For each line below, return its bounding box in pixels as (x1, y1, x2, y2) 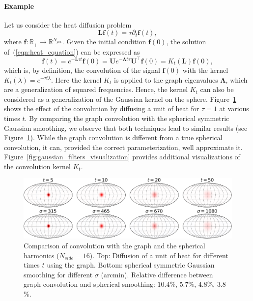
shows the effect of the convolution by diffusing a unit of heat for (4, 103, 199, 114)
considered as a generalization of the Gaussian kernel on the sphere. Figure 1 (4, 93, 236, 104)
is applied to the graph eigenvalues (113, 74, 218, 85)
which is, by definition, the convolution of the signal (4, 64, 160, 75)
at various (219, 103, 249, 114)
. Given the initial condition (62, 36, 146, 47)
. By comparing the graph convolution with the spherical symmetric (25, 113, 229, 123)
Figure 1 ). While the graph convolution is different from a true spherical (4, 132, 223, 143)
